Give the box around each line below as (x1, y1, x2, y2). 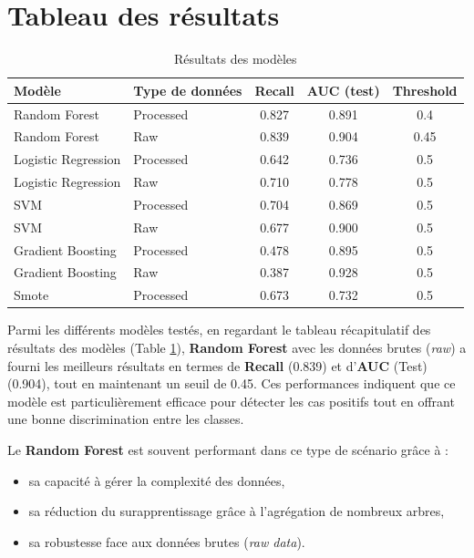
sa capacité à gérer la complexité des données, (28, 470, 285, 490)
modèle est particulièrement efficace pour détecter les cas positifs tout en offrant (7, 391, 455, 410)
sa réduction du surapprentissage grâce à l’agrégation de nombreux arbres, (28, 501, 445, 521)
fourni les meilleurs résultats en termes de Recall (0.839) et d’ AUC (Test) (7, 356, 428, 375)
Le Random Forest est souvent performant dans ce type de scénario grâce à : (7, 439, 448, 459)
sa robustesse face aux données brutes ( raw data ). (28, 532, 305, 551)
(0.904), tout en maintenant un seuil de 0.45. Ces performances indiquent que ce (7, 374, 456, 393)
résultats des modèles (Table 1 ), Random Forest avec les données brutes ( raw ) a (7, 338, 467, 356)
